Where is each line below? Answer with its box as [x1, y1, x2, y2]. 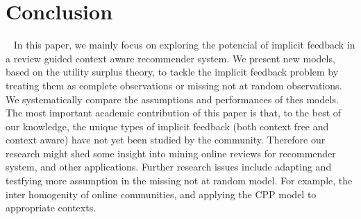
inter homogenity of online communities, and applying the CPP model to [6, 186, 317, 201]
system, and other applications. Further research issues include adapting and [6, 159, 332, 174]
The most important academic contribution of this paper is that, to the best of [6, 105, 342, 120]
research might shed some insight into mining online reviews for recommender [6, 146, 336, 160]
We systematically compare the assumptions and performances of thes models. [6, 91, 339, 106]
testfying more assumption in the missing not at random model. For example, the [6, 173, 353, 188]
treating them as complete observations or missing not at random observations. [6, 78, 342, 92]
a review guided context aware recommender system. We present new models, [6, 51, 335, 65]
